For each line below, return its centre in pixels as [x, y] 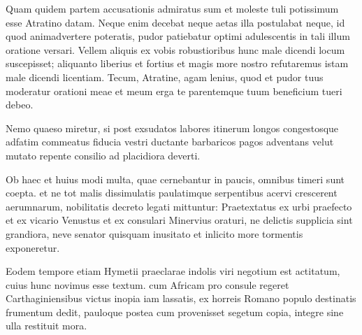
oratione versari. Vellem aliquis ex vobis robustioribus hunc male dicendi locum [175, 49]
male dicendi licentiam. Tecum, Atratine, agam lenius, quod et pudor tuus [165, 77]
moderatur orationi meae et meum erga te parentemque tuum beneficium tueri [174, 91]
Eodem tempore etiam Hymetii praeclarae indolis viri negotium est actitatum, [173, 271]
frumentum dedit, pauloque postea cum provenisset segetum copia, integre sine [175, 312]
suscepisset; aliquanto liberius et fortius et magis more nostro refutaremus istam [177, 63]
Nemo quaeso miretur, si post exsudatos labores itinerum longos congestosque [172, 128]
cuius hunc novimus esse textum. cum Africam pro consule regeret [147, 284]
